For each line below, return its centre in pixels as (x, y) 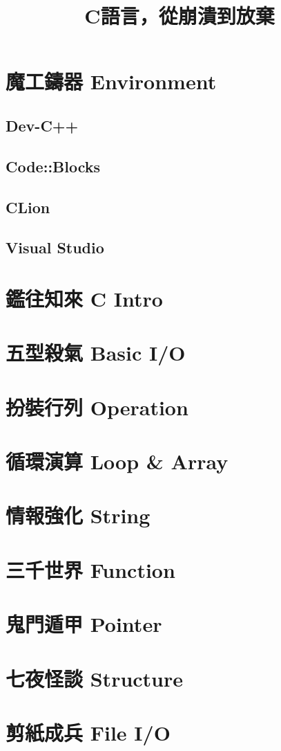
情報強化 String (78, 515)
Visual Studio (55, 247)
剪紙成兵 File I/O (88, 732)
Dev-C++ (42, 125)
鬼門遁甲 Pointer (84, 624)
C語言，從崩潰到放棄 (180, 16)
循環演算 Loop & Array (117, 461)
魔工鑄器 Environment (111, 81)
